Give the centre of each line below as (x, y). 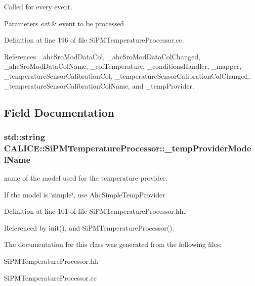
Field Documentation (59, 112)
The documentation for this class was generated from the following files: (113, 244)
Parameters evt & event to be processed (64, 23)
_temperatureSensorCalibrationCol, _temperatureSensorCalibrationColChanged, (127, 75)
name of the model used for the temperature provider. (86, 178)
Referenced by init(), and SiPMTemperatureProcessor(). (89, 227)
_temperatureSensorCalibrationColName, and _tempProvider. (99, 85)
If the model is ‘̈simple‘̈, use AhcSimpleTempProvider (85, 194)
